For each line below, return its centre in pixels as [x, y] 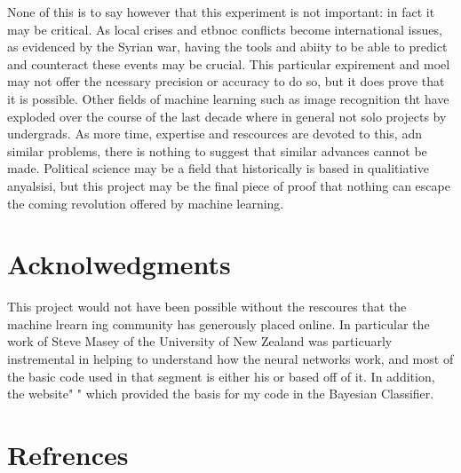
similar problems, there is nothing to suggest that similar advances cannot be [217, 150]
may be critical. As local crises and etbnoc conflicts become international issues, [225, 29]
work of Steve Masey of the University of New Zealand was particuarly [200, 341]
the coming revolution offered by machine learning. [146, 203]
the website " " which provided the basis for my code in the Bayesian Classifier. [221, 394]
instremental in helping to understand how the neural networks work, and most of [230, 359]
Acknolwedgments [119, 264]
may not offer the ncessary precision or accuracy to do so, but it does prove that [226, 81]
